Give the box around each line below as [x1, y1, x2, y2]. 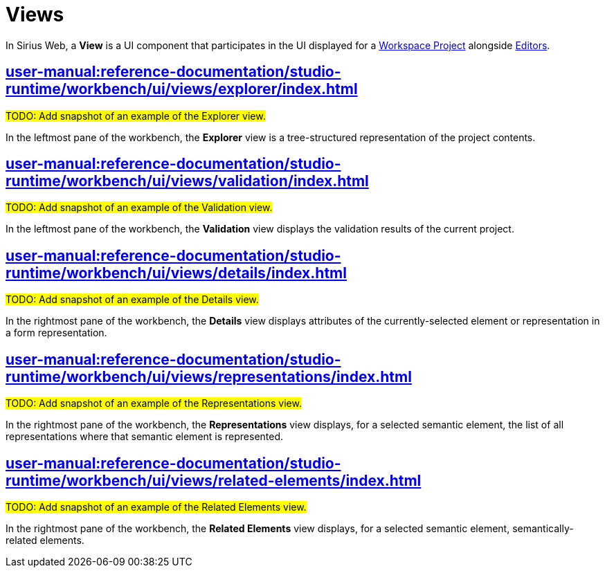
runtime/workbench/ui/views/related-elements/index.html [6, 471, 422, 489]
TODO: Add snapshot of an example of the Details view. [6, 293, 259, 306]
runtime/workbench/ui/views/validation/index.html [6, 172, 369, 190]
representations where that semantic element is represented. [6, 430, 284, 443]
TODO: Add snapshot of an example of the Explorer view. [6, 109, 266, 122]
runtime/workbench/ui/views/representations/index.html [6, 367, 412, 385]
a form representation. [6, 327, 107, 339]
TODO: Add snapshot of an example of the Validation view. [6, 201, 273, 214]
